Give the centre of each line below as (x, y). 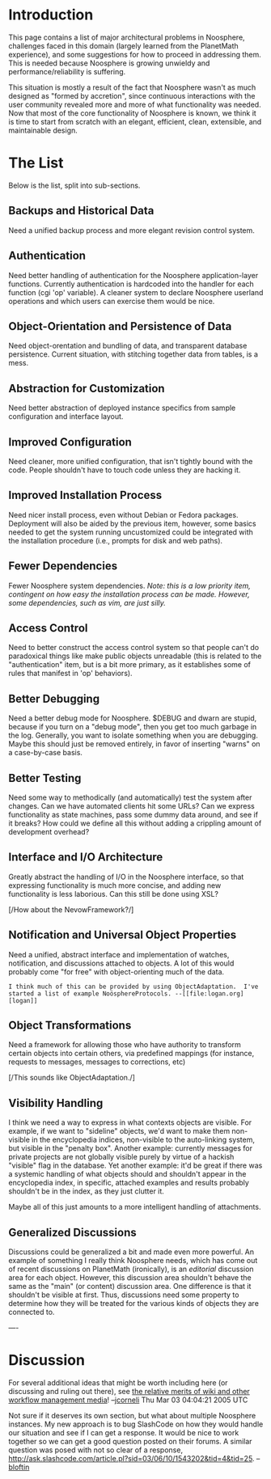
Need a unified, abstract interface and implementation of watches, (119, 954)
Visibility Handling (56, 1103)
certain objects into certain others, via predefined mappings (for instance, (131, 1054)
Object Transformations (70, 1026)
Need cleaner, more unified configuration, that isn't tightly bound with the (131, 461)
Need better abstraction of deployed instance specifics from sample (122, 408)
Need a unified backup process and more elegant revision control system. (131, 230)
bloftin (19, 1467)
